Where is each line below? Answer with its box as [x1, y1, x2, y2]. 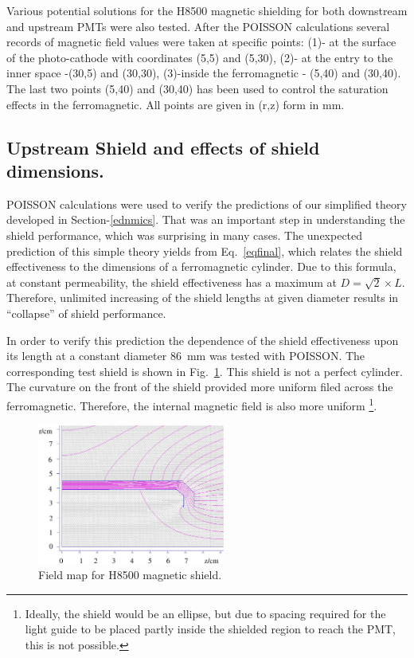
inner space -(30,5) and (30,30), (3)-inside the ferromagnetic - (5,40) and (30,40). [6, 65, 401, 81]
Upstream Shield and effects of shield [6, 135, 320, 159]
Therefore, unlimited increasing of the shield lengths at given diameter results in [6, 289, 399, 306]
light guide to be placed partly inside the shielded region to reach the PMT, [25, 621, 396, 637]
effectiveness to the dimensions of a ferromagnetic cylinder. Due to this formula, [6, 258, 396, 275]
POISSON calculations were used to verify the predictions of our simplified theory [6, 195, 407, 212]
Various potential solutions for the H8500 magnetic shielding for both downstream [6, 2, 408, 18]
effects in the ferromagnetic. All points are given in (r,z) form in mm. [6, 96, 345, 112]
